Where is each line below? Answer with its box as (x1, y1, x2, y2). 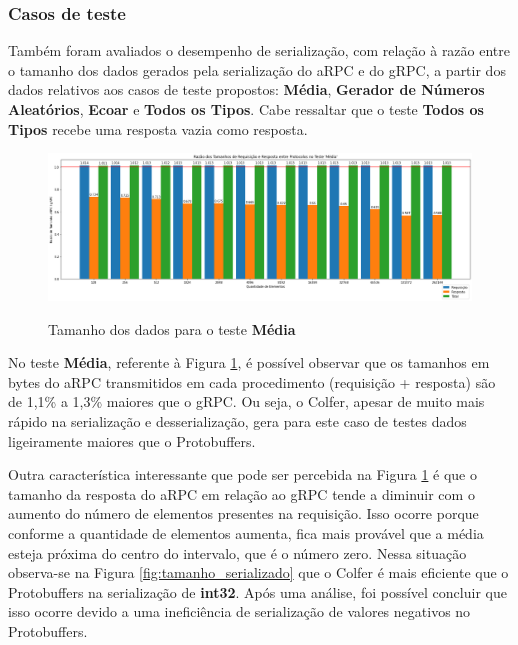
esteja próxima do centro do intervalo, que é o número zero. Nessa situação (8, 542, 467, 563)
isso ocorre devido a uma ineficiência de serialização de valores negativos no (8, 601, 471, 622)
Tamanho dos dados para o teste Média (48, 318, 296, 339)
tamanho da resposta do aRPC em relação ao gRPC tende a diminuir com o (8, 483, 475, 504)
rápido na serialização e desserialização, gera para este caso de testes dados (8, 410, 467, 431)
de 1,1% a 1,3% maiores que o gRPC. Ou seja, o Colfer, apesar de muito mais (8, 391, 485, 412)
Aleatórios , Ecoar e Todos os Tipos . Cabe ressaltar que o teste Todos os (8, 99, 484, 119)
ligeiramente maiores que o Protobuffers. (8, 430, 256, 451)
